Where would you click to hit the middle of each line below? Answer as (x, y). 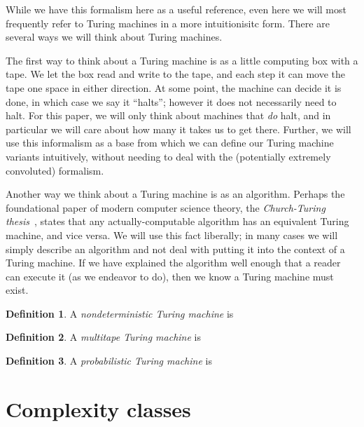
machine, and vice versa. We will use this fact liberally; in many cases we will (172, 235)
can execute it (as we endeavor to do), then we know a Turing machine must (170, 276)
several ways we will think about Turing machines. (114, 37)
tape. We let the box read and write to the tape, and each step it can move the (176, 74)
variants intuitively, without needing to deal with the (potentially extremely (168, 156)
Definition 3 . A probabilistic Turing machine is (109, 361)
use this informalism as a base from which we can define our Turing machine (170, 143)
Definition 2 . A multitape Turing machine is (104, 337)
